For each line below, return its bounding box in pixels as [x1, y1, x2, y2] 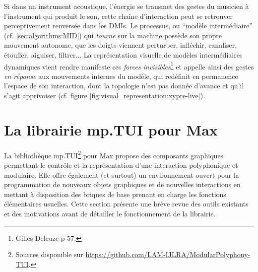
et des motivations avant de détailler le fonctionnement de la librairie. [4, 208, 216, 218]
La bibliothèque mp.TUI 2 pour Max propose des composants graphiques [4, 148, 224, 160]
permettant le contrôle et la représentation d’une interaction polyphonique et [4, 159, 238, 170]
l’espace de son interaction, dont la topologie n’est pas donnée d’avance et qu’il [4, 80, 244, 91]
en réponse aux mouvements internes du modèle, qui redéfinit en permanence [4, 70, 238, 81]
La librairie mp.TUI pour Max [4, 119, 218, 139]
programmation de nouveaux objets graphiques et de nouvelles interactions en [4, 179, 241, 190]
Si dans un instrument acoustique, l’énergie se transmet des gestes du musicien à [4, 1, 249, 11]
